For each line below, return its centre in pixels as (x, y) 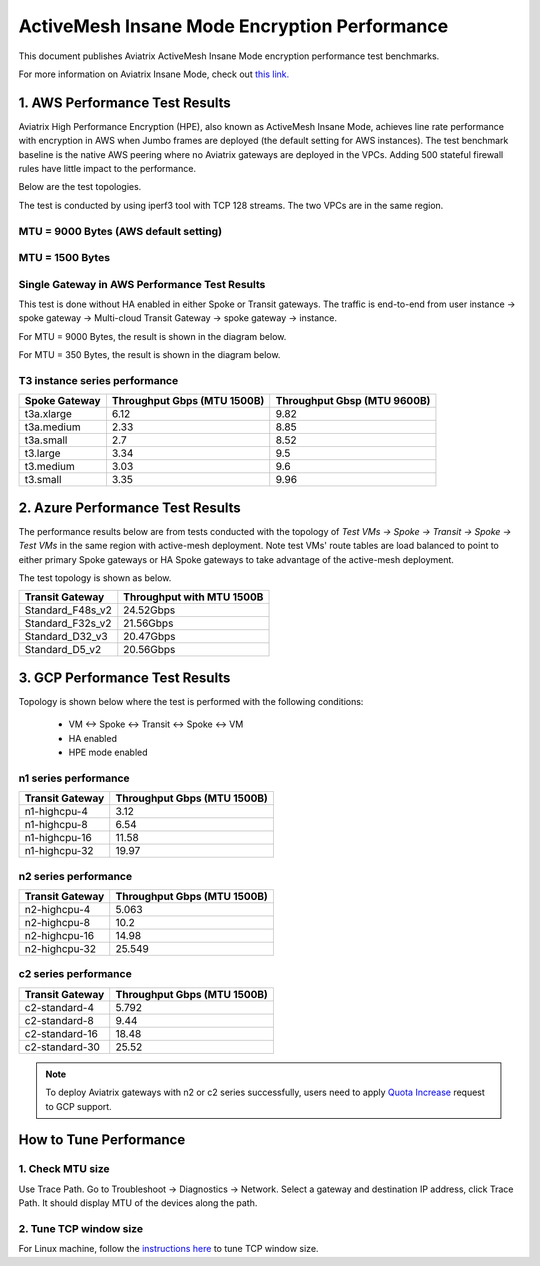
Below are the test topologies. (80, 187)
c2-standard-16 (61, 1033)
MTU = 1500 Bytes (64, 258)
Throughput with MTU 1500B (193, 597)
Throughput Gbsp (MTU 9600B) (353, 401)
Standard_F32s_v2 (68, 623)
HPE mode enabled (108, 752)
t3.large (42, 453)
